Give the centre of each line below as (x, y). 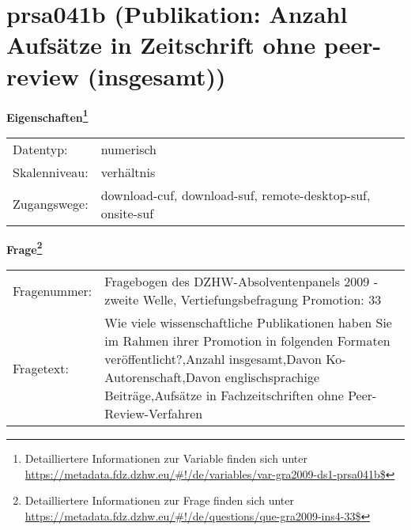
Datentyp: (40, 149)
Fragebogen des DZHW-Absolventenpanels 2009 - (241, 281)
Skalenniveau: (51, 172)
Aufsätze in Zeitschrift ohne (161, 45)
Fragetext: (41, 368)
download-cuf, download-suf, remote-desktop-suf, (236, 195)
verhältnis (128, 172)
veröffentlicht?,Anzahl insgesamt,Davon (213, 359)
